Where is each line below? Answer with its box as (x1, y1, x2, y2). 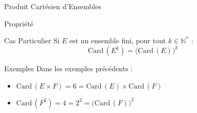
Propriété (4, 18, 34, 29)
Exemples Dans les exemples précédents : (4, 63, 133, 74)
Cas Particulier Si (4, 35, 60, 46)
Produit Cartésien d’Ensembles (4, 1, 101, 11)
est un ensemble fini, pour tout (69, 35, 166, 46)
